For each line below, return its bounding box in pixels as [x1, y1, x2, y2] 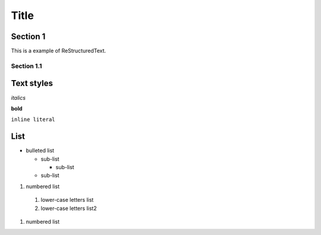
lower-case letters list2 [40, 205, 97, 212]
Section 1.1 [11, 62, 42, 70]
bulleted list [26, 147, 55, 154]
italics [11, 94, 26, 101]
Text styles [11, 78, 53, 88]
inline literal [11, 116, 56, 123]
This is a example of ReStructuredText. [11, 47, 106, 55]
